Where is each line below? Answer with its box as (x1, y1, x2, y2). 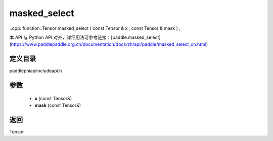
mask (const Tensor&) (34, 102, 81, 108)
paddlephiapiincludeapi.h (9, 68, 62, 74)
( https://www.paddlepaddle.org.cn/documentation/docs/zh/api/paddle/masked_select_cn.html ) (9, 41, 208, 47)
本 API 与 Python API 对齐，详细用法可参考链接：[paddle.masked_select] (9, 34, 161, 40)
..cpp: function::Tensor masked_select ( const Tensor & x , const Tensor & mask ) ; (9, 25, 180, 31)
